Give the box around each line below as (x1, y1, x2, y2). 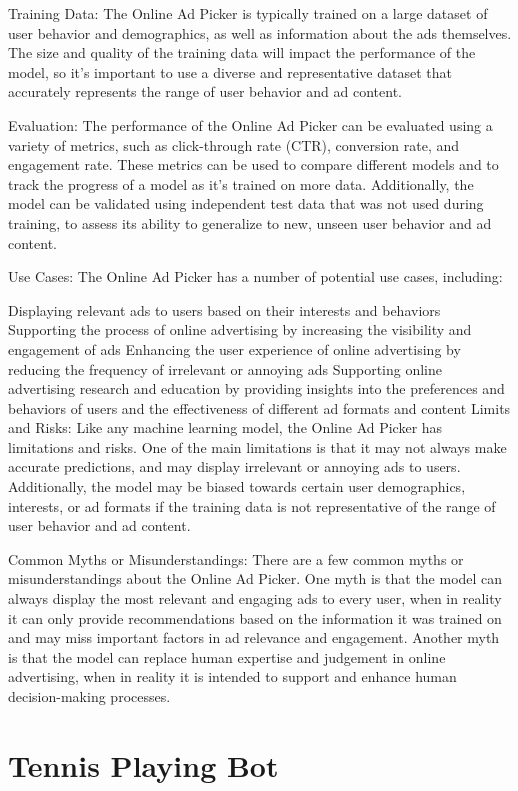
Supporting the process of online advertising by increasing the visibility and (8, 319, 472, 340)
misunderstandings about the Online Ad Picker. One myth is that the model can (8, 568, 503, 589)
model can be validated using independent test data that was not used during (8, 193, 484, 214)
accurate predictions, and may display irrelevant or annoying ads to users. (8, 456, 461, 477)
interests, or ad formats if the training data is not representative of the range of (8, 495, 496, 516)
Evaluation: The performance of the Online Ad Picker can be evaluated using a (8, 114, 493, 135)
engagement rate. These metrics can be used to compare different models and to (8, 154, 499, 175)
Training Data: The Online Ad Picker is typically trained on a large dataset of (8, 3, 488, 23)
